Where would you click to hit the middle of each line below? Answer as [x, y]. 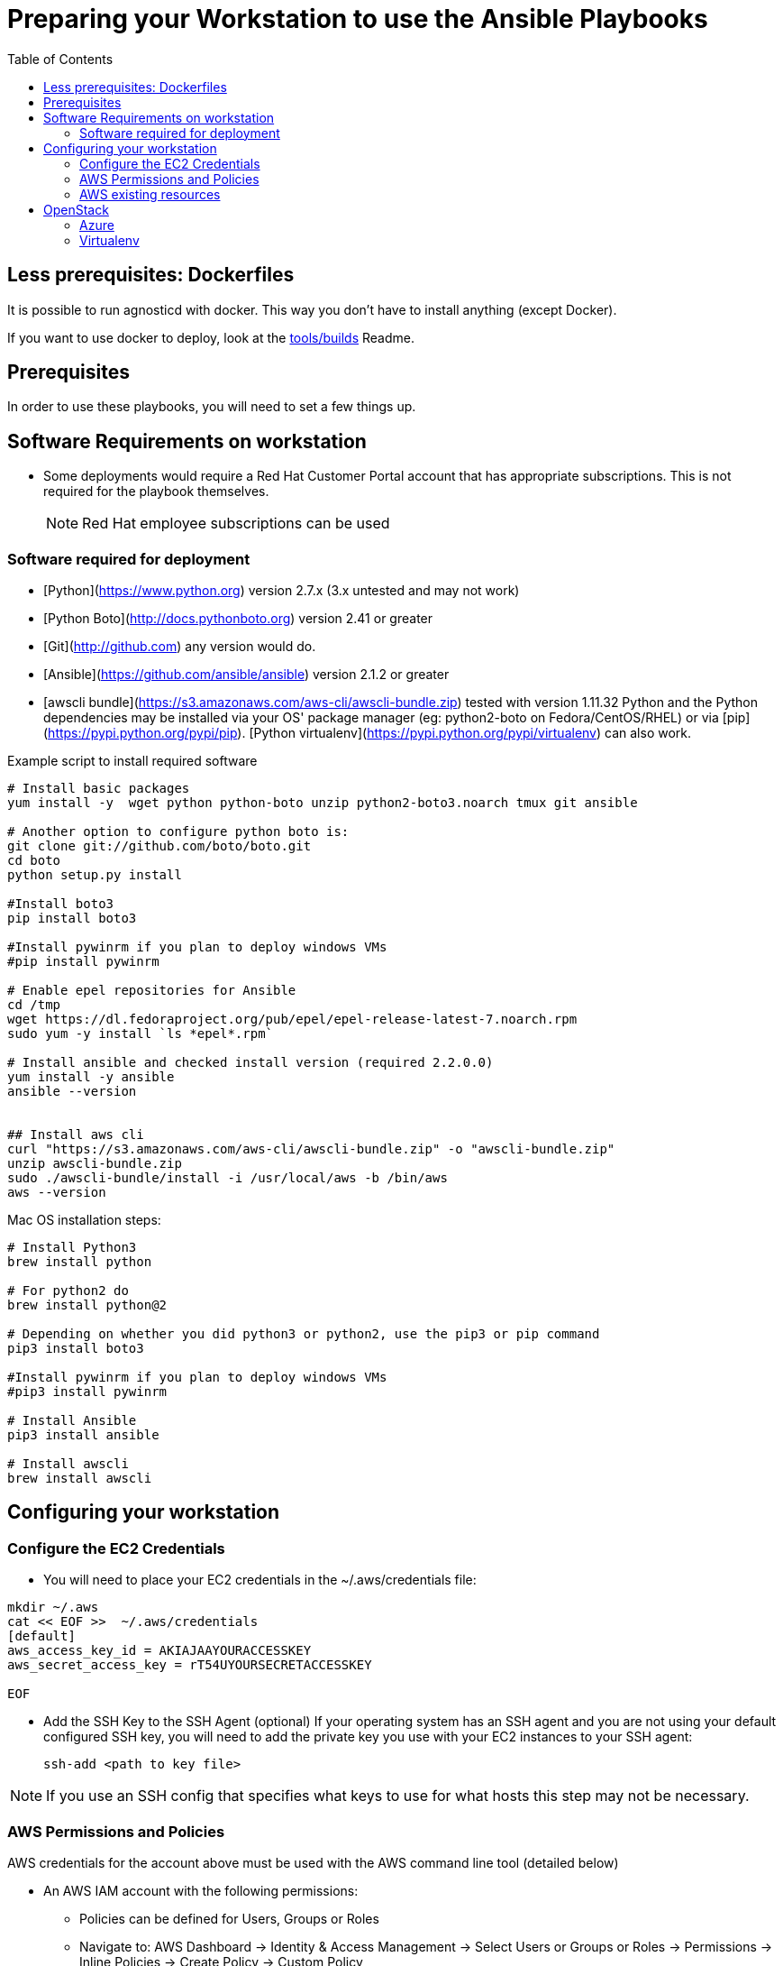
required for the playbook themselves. [156, 491]
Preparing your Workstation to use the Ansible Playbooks [358, 19]
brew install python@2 [87, 1305]
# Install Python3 [72, 1248]
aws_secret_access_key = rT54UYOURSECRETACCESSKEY [190, 1665]
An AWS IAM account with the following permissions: [201, 1891]
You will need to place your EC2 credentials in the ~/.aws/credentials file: [260, 1580]
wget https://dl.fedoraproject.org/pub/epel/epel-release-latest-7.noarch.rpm [292, 1020]
